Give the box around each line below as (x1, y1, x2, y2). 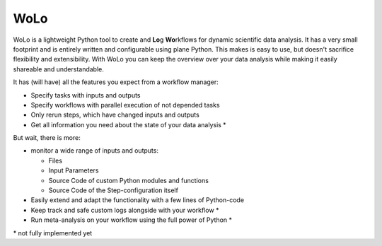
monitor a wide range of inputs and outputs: (30, 146, 159, 155)
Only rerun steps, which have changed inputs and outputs (30, 110, 199, 119)
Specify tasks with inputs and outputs (30, 90, 141, 99)
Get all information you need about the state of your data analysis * (30, 120, 226, 129)
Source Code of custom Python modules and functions (48, 176, 209, 184)
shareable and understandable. (13, 64, 104, 74)
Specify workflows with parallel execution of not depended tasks (30, 100, 220, 109)
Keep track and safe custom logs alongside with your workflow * (30, 206, 219, 214)
